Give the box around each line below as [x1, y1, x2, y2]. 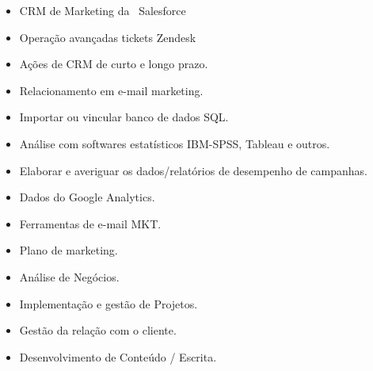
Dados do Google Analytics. [19, 189, 155, 205]
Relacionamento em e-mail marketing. [19, 82, 204, 98]
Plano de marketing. [19, 242, 118, 258]
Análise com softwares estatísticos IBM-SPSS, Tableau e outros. [19, 135, 330, 151]
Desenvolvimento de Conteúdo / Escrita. [19, 348, 217, 365]
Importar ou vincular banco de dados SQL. [19, 109, 229, 125]
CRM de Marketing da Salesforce [19, 2, 186, 18]
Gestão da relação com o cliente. [19, 322, 177, 338]
